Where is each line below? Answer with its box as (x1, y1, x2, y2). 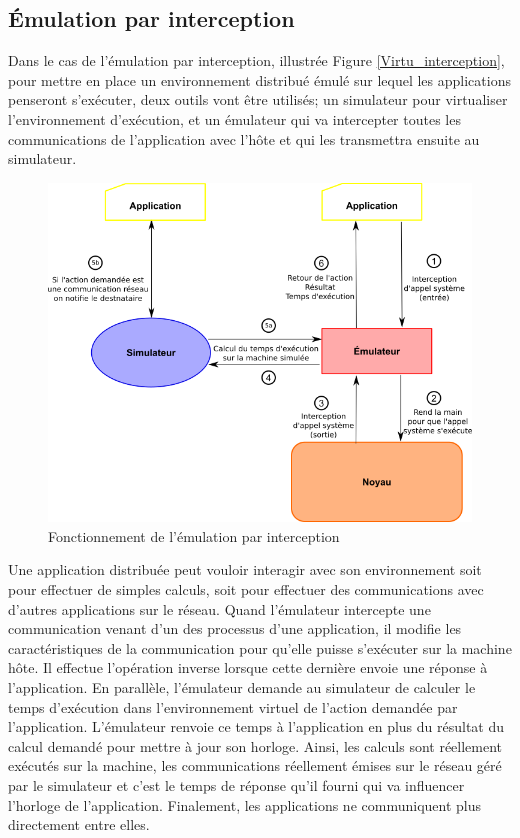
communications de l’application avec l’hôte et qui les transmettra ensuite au (8, 128, 480, 149)
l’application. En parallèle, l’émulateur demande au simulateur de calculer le (8, 676, 476, 697)
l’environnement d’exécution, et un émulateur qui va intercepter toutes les (8, 108, 461, 129)
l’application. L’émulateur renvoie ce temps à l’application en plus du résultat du (8, 716, 505, 737)
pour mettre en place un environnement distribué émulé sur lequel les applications (8, 69, 511, 90)
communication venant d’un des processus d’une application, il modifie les (8, 618, 462, 639)
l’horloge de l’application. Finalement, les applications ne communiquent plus (8, 794, 482, 815)
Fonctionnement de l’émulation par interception (48, 525, 340, 546)
